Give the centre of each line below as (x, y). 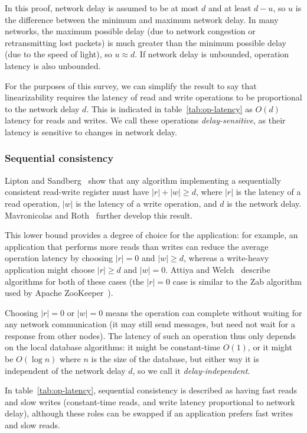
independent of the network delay (65, 370)
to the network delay (42, 108)
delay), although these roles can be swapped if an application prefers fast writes (149, 413)
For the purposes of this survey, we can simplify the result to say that (131, 85)
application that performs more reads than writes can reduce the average (137, 246)
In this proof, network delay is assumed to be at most (102, 8)
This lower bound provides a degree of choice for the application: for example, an (151, 235)
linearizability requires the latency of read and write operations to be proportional (153, 97)
